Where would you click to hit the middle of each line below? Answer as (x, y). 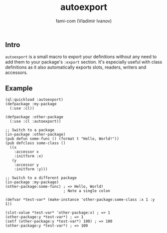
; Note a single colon (87, 191)
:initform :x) (29, 156)
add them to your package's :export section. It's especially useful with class (84, 62)
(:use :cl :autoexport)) (35, 121)
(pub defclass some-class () (35, 143)
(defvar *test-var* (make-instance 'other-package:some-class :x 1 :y (80, 200)
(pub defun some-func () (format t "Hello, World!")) (62, 139)
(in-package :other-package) (35, 135)
